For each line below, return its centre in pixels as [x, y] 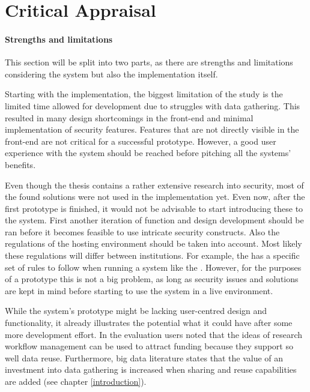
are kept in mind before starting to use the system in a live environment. [139, 290]
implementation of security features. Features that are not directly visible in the [152, 129]
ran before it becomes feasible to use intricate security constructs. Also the [142, 231]
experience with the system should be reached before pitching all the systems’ [148, 153]
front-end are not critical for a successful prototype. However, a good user [141, 141]
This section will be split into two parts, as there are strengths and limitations [149, 62]
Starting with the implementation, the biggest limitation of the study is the [144, 94]
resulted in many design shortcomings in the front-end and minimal [129, 117]
